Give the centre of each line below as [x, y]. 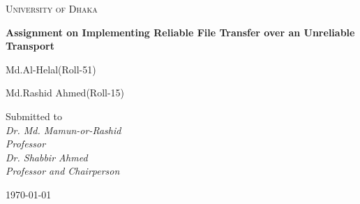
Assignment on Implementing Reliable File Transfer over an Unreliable [180, 32]
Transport [30, 46]
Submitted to [34, 116]
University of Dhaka [52, 8]
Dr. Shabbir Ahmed [47, 157]
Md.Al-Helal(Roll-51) [51, 69]
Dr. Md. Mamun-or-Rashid [63, 130]
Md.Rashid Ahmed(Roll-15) [65, 93]
